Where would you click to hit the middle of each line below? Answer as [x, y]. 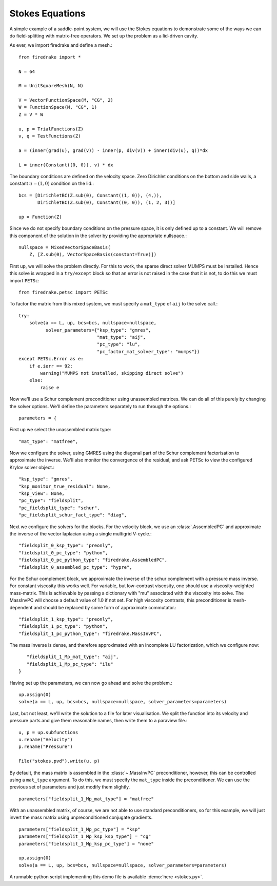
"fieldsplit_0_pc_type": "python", [63, 553]
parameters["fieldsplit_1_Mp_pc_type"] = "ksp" [80, 829]
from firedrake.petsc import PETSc [63, 292]
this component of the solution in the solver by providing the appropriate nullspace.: [98, 236]
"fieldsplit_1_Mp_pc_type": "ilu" [70, 664]
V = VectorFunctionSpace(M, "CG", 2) [66, 100]
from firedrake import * [50, 57]
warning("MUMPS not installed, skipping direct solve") [112, 373]
